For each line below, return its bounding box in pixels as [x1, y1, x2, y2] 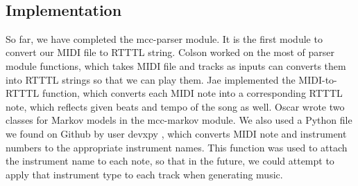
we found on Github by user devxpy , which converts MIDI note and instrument [6, 126, 347, 140]
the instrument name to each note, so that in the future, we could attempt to [6, 154, 334, 168]
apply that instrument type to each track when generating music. [6, 167, 283, 181]
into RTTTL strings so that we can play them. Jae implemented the [6, 72, 296, 86]
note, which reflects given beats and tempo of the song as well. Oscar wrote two [6, 99, 345, 113]
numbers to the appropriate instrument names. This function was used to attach [6, 140, 348, 154]
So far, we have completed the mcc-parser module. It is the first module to [6, 31, 323, 46]
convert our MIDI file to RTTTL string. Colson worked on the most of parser [6, 45, 334, 59]
